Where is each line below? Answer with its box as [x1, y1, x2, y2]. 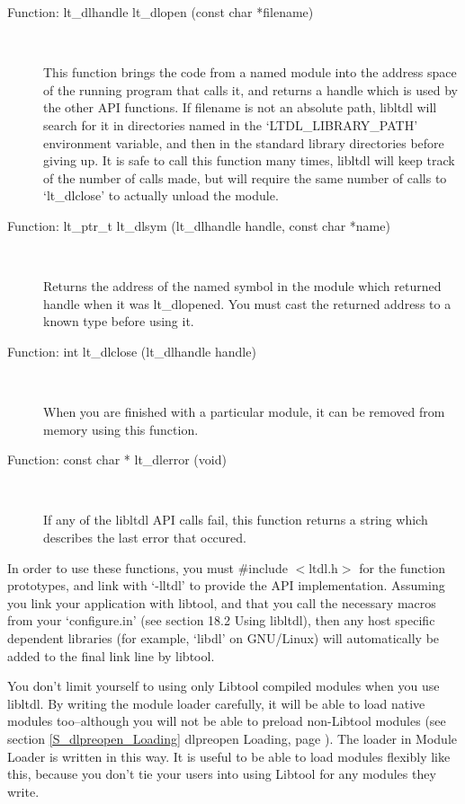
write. [7, 782, 40, 800]
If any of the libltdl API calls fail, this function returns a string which [43, 510, 428, 529]
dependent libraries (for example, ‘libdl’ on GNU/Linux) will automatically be [7, 629, 440, 648]
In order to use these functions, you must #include [7, 558, 288, 577]
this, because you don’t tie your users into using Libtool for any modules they [7, 764, 436, 783]
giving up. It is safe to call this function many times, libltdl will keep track [43, 151, 455, 170]
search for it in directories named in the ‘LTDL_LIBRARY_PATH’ [43, 115, 418, 134]
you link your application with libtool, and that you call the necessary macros [7, 593, 436, 612]
